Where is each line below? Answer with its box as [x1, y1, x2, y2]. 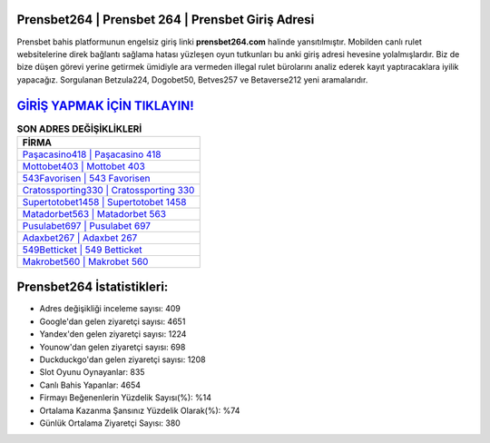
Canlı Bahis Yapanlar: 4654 [39, 379, 141, 390]
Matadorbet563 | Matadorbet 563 [22, 207, 167, 220]
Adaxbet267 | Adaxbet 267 [22, 231, 138, 244]
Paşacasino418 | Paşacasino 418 [22, 148, 162, 161]
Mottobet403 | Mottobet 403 [22, 160, 145, 172]
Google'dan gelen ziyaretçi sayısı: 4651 [39, 316, 186, 327]
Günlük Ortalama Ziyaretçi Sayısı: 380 [39, 418, 181, 428]
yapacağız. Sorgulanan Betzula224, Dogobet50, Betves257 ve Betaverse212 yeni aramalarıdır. [16, 74, 368, 85]
